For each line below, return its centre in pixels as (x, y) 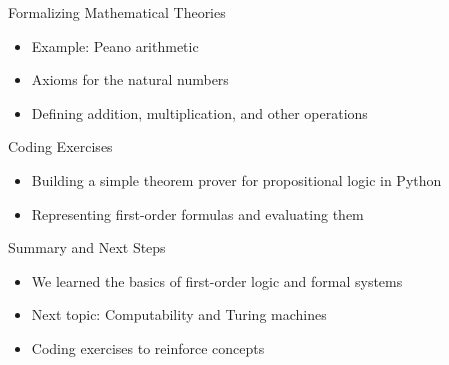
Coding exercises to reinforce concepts (148, 347)
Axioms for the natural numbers (130, 79)
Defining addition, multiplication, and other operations (199, 112)
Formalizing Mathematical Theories (117, 12)
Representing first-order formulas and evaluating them (197, 213)
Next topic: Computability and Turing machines (179, 314)
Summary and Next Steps (87, 247)
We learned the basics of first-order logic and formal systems (217, 280)
